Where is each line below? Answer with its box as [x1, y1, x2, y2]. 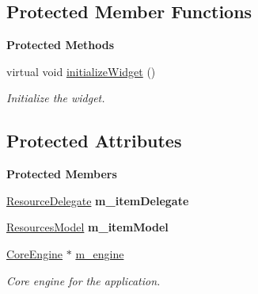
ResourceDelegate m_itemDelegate [6, 192, 189, 208]
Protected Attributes [6, 128, 182, 153]
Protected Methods [6, 36, 115, 53]
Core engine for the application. [6, 272, 161, 288]
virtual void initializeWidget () [6, 63, 156, 79]
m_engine [75, 245, 124, 262]
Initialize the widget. [6, 90, 105, 106]
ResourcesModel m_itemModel [6, 219, 169, 235]
